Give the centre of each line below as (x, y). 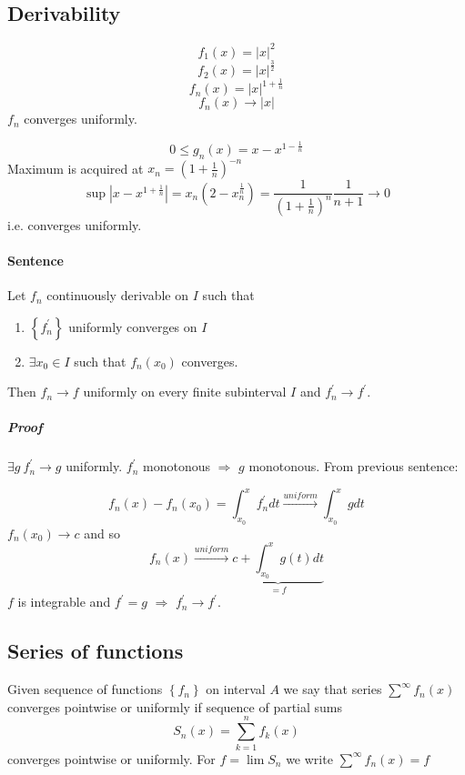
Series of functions (96, 651)
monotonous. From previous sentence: (354, 466)
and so (102, 533)
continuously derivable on (117, 295)
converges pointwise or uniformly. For (111, 758)
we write (309, 758)
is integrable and (64, 602)
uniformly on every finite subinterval (185, 392)
